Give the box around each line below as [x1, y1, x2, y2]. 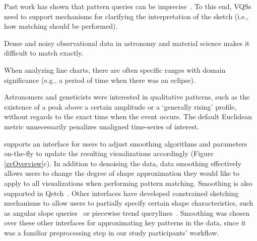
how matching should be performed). [4, 21, 118, 31]
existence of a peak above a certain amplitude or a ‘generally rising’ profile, [4, 101, 237, 112]
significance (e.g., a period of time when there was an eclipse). [4, 74, 196, 85]
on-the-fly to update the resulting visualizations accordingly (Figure [4, 148, 214, 159]
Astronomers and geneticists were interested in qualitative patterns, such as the [4, 91, 250, 102]
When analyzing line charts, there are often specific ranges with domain [4, 64, 226, 75]
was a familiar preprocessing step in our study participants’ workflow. [4, 227, 219, 237]
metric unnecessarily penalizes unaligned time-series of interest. [4, 121, 200, 131]
